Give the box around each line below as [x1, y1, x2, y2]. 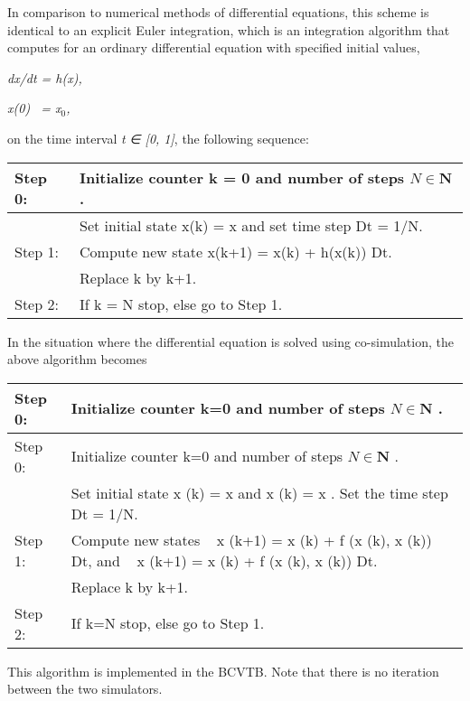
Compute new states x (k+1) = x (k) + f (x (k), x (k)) [70, 528, 432, 550]
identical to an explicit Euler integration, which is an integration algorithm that [7, 20, 450, 39]
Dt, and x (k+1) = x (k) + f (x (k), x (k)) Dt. [70, 549, 378, 571]
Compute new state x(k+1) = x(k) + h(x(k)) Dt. [80, 240, 392, 262]
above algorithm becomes [7, 350, 147, 369]
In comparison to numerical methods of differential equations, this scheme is [7, 3, 429, 21]
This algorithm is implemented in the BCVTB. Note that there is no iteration [7, 661, 439, 680]
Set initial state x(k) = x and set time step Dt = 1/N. [80, 214, 423, 236]
